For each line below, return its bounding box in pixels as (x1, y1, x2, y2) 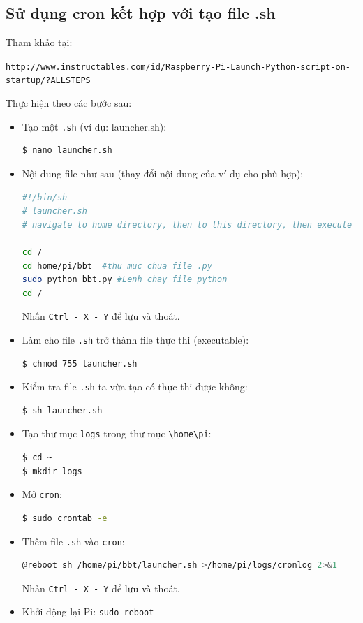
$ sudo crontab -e (22, 513, 108, 523)
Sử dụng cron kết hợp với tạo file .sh (6, 2, 276, 24)
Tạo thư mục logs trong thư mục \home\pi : (22, 426, 212, 441)
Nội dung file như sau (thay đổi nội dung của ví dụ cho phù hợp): (22, 166, 304, 180)
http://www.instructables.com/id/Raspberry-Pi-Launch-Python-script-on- (6, 61, 350, 72)
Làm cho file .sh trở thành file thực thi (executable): (22, 332, 249, 346)
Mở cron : (22, 487, 62, 501)
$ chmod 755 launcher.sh (22, 358, 138, 369)
